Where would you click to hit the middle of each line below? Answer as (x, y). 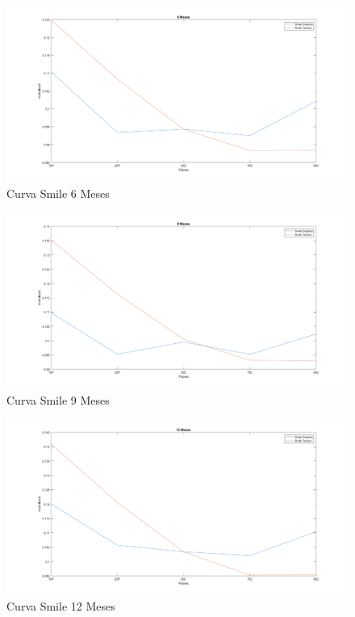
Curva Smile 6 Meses (58, 193)
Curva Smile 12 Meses (61, 606)
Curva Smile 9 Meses (58, 399)
